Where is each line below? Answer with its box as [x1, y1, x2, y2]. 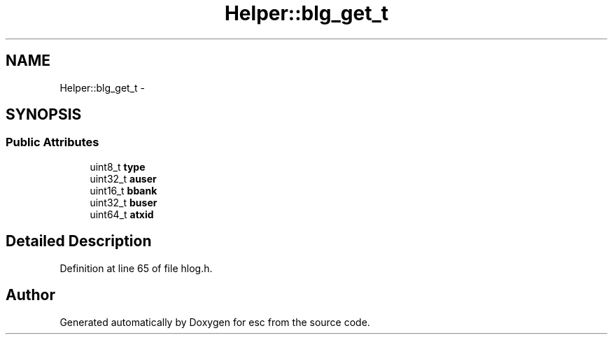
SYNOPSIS [6, 106, 82, 124]
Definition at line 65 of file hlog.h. [59, 262, 213, 274]
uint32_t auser [90, 172, 157, 185]
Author [6, 286, 55, 304]
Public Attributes [6, 135, 99, 150]
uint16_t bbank [90, 184, 157, 197]
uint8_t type [90, 160, 146, 173]
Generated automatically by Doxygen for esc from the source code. [59, 316, 370, 328]
